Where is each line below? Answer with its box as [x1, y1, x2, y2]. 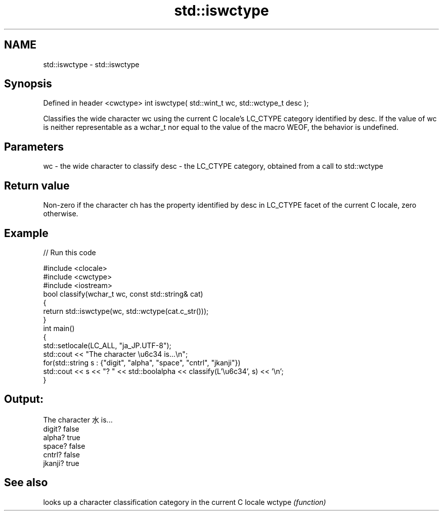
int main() [43, 323, 75, 333]
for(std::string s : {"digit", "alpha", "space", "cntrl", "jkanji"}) [43, 358, 241, 367]
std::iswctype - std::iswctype [43, 60, 140, 69]
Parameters [4, 140, 64, 153]
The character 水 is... [43, 415, 113, 424]
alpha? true [43, 433, 80, 442]
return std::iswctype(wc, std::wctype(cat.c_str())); [43, 306, 209, 315]
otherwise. [43, 209, 78, 218]
